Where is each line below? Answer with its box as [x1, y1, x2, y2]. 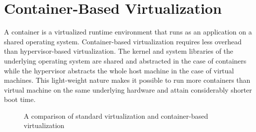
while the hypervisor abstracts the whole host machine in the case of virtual [4, 65, 234, 75]
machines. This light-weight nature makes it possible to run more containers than [4, 75, 251, 85]
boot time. [4, 94, 36, 104]
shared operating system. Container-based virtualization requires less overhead [4, 36, 242, 46]
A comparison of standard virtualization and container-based [24, 110, 208, 121]
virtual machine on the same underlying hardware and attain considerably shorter [4, 84, 252, 95]
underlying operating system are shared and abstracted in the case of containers [4, 55, 247, 66]
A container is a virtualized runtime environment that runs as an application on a [4, 27, 252, 37]
